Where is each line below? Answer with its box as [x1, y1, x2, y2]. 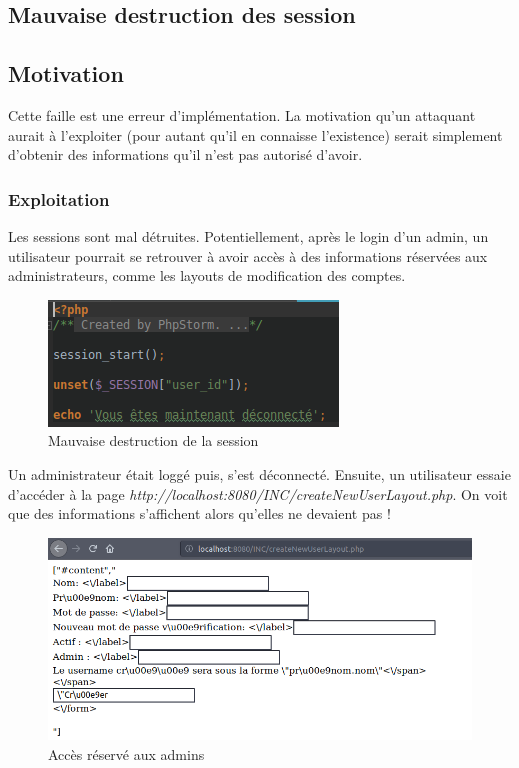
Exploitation [8, 186, 110, 211]
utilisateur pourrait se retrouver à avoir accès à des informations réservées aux [8, 245, 488, 266]
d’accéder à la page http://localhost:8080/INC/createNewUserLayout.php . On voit [8, 483, 508, 504]
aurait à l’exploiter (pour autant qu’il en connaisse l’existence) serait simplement [8, 124, 503, 145]
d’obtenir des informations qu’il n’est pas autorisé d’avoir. [8, 144, 363, 165]
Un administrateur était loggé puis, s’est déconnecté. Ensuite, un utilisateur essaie [8, 463, 511, 484]
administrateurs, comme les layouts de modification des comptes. [8, 265, 406, 286]
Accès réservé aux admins [48, 743, 205, 764]
